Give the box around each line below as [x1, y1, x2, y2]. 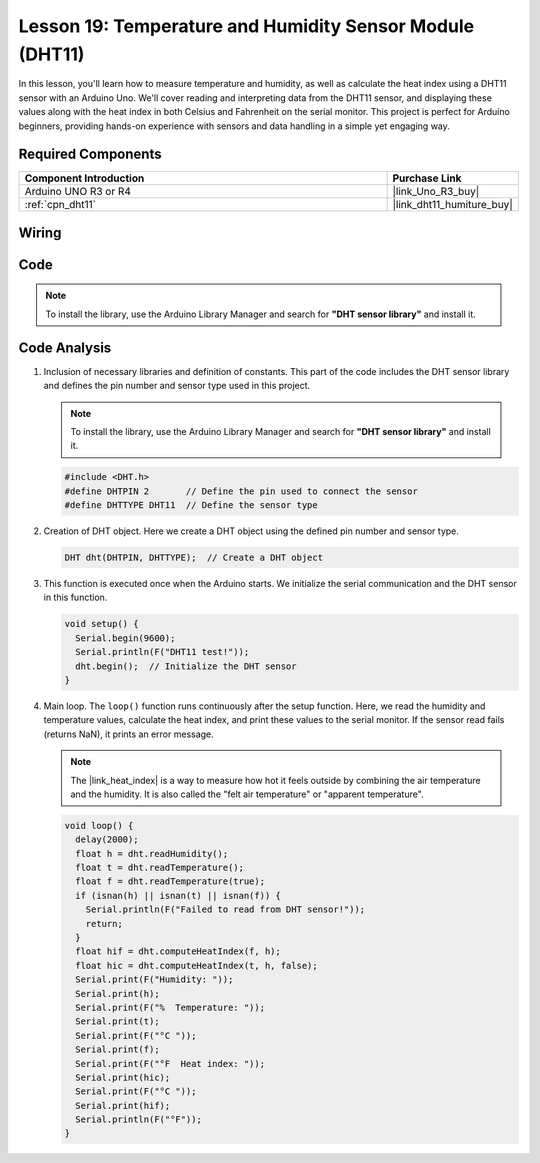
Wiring [18, 224, 62, 241]
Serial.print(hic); [75, 1071, 171, 1083]
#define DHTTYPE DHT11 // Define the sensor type [64, 500, 319, 511]
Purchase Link [392, 171, 462, 185]
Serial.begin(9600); [75, 632, 176, 644]
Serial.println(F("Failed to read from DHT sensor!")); [85, 904, 366, 915]
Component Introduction [24, 171, 145, 185]
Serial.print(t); [75, 1016, 160, 1027]
